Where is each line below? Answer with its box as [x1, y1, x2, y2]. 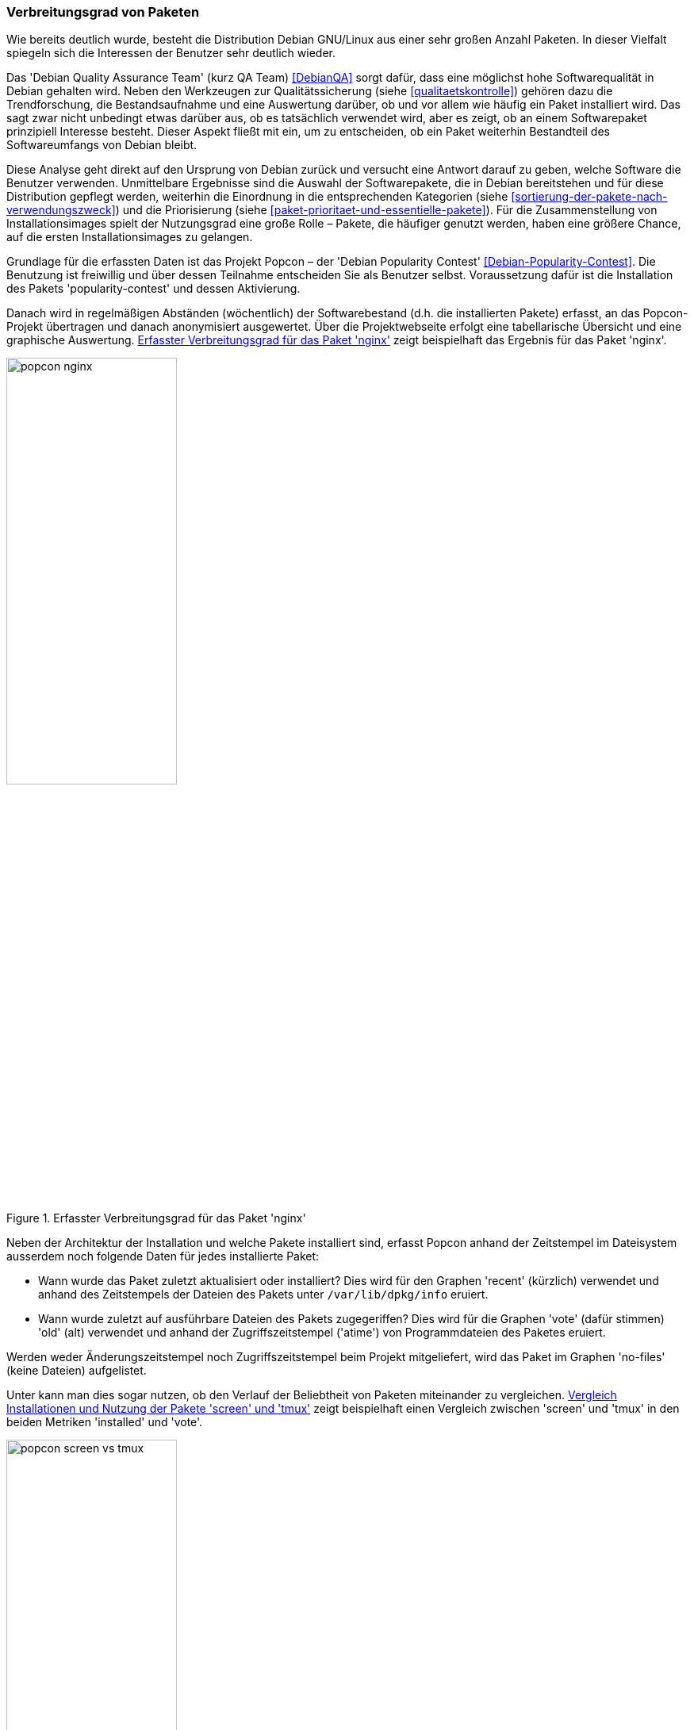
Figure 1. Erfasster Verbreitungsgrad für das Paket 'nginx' [6, 1211, 306, 1226]
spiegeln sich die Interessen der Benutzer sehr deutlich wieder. [6, 46, 335, 60]
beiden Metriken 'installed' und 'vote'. [6, 1415, 203, 1429]
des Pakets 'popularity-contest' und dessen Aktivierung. [6, 282, 301, 296]
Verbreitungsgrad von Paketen [6, 4, 200, 20]
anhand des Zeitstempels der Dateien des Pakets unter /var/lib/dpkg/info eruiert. [38, 1287, 489, 1302]
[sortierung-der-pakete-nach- [511, 190, 668, 204]
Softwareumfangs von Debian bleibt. [6, 138, 197, 152]
